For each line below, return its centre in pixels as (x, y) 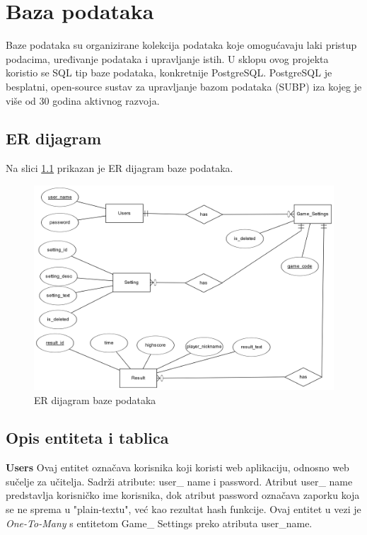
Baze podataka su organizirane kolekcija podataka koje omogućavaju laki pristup (181, 45)
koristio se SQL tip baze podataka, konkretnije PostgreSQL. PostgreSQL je (169, 73)
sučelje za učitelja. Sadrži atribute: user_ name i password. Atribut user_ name (179, 481)
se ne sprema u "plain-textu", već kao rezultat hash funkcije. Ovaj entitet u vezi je (183, 509)
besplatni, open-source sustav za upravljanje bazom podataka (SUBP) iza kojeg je (184, 86)
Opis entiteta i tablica (87, 438)
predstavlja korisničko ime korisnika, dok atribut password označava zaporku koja (183, 495)
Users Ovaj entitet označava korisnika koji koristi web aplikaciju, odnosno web (177, 467)
